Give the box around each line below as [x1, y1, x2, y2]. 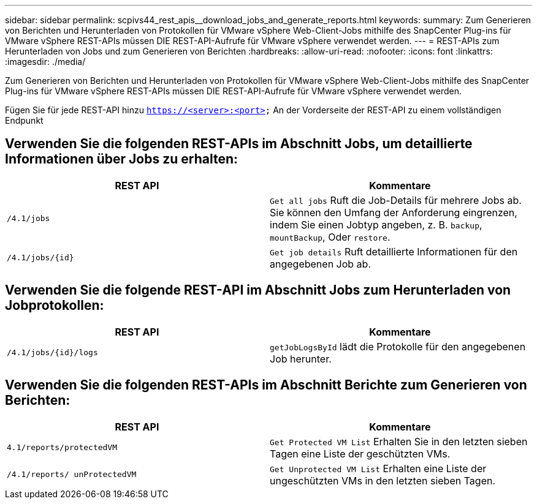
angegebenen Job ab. [270, 257, 371, 270]
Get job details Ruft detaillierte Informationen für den [270, 245, 518, 258]
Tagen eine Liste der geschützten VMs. [270, 447, 451, 460]
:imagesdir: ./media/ [5, 56, 86, 67]
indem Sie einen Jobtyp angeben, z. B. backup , [270, 218, 482, 231]
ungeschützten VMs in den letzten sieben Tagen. [270, 474, 496, 487]
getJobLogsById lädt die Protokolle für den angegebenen [270, 340, 526, 353]
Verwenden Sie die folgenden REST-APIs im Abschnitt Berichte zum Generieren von [5, 377, 527, 393]
